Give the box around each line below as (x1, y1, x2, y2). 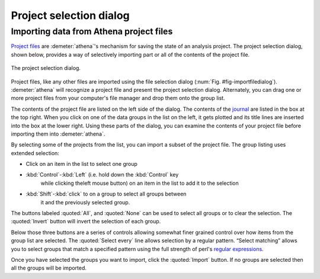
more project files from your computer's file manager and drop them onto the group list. (11, 95, 225, 102)
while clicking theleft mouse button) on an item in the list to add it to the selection (40, 179, 239, 187)
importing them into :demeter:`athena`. (11, 130, 105, 137)
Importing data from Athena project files (11, 26, 173, 37)
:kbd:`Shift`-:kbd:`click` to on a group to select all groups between (25, 190, 187, 198)
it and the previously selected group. (40, 198, 130, 206)
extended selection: (11, 149, 59, 156)
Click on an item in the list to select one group (25, 161, 137, 168)
